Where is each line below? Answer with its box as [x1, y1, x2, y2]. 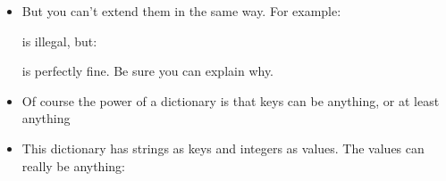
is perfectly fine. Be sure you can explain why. [21, 62, 273, 80]
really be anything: [21, 156, 125, 175]
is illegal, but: [21, 31, 97, 50]
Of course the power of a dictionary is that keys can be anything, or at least [21, 91, 440, 110]
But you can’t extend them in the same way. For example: [21, 2, 341, 20]
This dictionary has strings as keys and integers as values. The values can [21, 138, 425, 157]
